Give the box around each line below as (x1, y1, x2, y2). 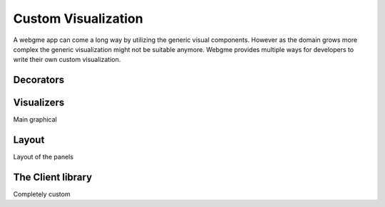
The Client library (13, 171, 93, 183)
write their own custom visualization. (13, 55, 121, 64)
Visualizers (13, 97, 65, 109)
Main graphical (13, 115, 57, 124)
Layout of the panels (13, 153, 74, 161)
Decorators (13, 74, 65, 86)
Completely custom (13, 190, 71, 198)
